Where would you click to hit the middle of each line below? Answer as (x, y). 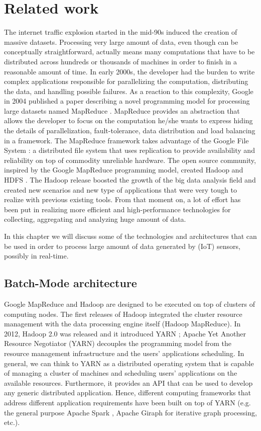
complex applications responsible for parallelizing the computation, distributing (126, 81)
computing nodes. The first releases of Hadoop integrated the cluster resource (123, 314)
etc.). (12, 422)
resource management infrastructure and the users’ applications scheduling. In (124, 353)
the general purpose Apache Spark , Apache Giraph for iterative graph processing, (130, 412)
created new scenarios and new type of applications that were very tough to (120, 189)
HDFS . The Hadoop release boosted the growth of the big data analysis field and (130, 180)
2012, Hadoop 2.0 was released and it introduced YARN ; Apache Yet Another (125, 333)
